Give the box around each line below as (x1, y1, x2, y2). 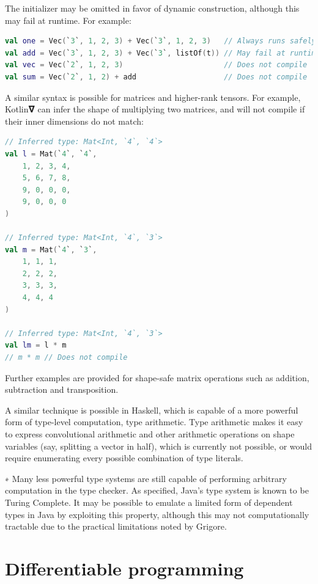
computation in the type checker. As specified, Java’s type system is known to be (5, 484, 309, 497)
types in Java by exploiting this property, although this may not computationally (5, 508, 309, 520)
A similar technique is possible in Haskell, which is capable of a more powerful (5, 403, 298, 416)
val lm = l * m (5, 341, 67, 350)
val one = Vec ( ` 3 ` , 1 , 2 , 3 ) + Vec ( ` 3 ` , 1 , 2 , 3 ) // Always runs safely (5, 37, 316, 46)
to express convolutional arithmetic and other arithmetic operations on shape (5, 428, 295, 440)
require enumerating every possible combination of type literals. (5, 451, 243, 464)
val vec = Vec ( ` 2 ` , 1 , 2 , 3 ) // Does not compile (5, 60, 308, 70)
